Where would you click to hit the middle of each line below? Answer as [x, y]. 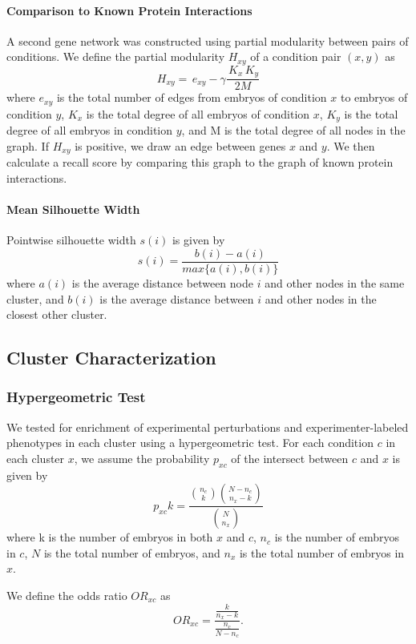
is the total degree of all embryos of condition [198, 113]
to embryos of [374, 97]
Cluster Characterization [111, 358]
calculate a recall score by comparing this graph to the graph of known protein [200, 162]
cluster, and [35, 298]
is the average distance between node [162, 282]
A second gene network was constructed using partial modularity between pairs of [208, 40]
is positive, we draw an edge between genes [180, 145]
